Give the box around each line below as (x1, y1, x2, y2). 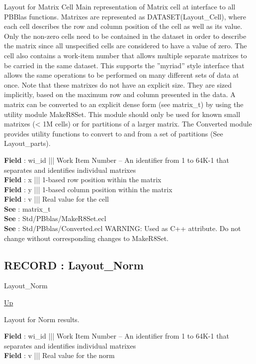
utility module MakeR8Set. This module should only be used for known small (4, 109, 241, 119)
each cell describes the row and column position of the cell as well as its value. (4, 21, 243, 31)
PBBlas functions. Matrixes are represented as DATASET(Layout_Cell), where (4, 11, 247, 21)
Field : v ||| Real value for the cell (4, 194, 109, 204)
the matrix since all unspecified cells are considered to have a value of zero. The (4, 40, 247, 51)
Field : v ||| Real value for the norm (4, 350, 115, 361)
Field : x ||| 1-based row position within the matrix (4, 174, 162, 185)
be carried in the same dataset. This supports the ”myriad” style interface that (4, 60, 245, 70)
